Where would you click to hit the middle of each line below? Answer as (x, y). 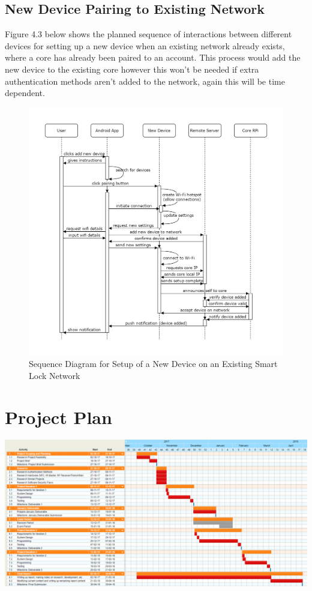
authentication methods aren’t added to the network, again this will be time (145, 81)
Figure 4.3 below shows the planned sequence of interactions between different (148, 34)
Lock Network (55, 375)
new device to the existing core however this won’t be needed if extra (132, 69)
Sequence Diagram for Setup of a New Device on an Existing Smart (153, 364)
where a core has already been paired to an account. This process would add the (153, 57)
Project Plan (58, 417)
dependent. (25, 93)
